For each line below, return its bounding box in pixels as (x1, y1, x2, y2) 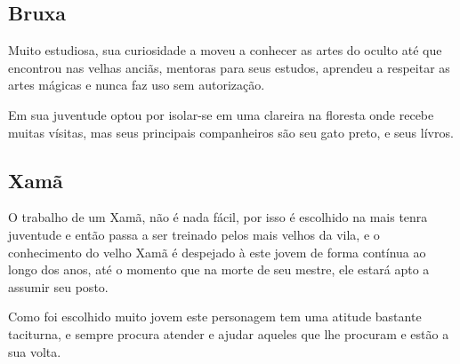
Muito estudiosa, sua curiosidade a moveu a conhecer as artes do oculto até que (8, 41, 442, 59)
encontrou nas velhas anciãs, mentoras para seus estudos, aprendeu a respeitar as (8, 58, 450, 76)
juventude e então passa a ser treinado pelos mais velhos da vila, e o (8, 225, 380, 243)
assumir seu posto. (8, 277, 109, 296)
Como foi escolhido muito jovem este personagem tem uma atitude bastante (8, 307, 422, 326)
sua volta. (8, 342, 61, 360)
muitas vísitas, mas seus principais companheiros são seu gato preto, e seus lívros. (8, 123, 454, 141)
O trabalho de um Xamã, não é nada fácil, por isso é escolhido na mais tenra (8, 208, 428, 226)
